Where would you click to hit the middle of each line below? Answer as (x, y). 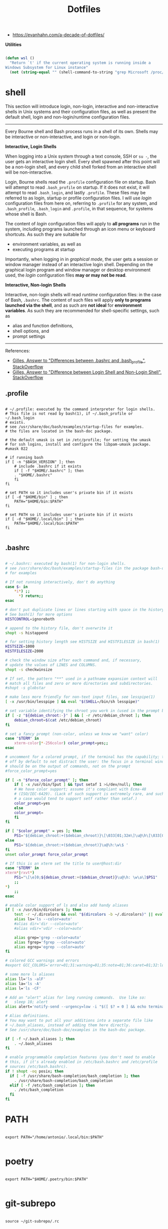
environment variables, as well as (47, 244)
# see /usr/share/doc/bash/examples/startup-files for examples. (74, 427)
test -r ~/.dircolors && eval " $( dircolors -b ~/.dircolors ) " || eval (89, 915)
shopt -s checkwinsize (29, 669)
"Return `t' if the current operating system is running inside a (80, 63)
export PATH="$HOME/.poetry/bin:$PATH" (47, 1179)
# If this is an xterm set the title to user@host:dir (63, 864)
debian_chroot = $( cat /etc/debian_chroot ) (58, 720)
